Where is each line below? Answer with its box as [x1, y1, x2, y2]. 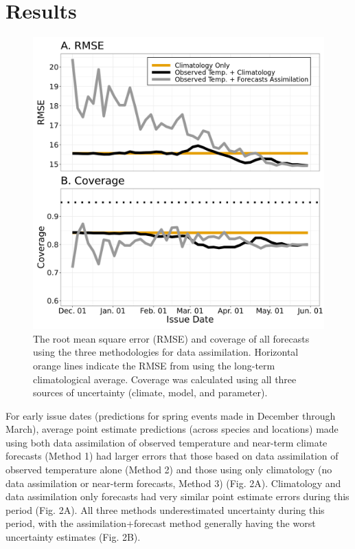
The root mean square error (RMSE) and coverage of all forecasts [33, 331, 310, 345]
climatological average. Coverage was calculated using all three [33, 372, 297, 386]
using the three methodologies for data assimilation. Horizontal [33, 345, 299, 359]
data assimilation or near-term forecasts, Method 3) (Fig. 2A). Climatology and [5, 475, 341, 490]
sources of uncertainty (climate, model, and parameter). [33, 385, 268, 400]
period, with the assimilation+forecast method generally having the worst [5, 516, 316, 530]
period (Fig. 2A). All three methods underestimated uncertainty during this [5, 502, 325, 517]
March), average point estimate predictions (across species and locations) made [5, 422, 339, 436]
